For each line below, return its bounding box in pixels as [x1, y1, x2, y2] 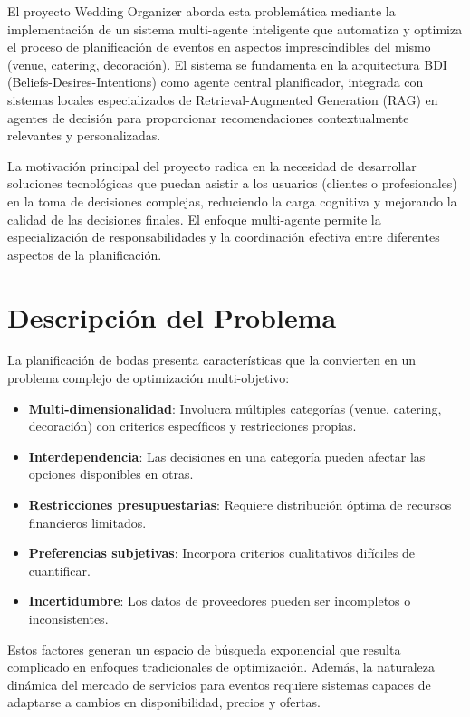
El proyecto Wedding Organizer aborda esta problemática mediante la [7, 2, 396, 20]
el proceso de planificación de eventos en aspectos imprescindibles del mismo [7, 37, 431, 56]
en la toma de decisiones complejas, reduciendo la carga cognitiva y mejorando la [7, 191, 457, 210]
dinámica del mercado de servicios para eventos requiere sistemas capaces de [7, 674, 431, 693]
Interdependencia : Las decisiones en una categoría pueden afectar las [28, 446, 426, 465]
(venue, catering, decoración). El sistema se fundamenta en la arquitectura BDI [7, 54, 447, 73]
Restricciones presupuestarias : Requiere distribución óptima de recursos [28, 495, 452, 513]
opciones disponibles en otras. [28, 464, 194, 483]
